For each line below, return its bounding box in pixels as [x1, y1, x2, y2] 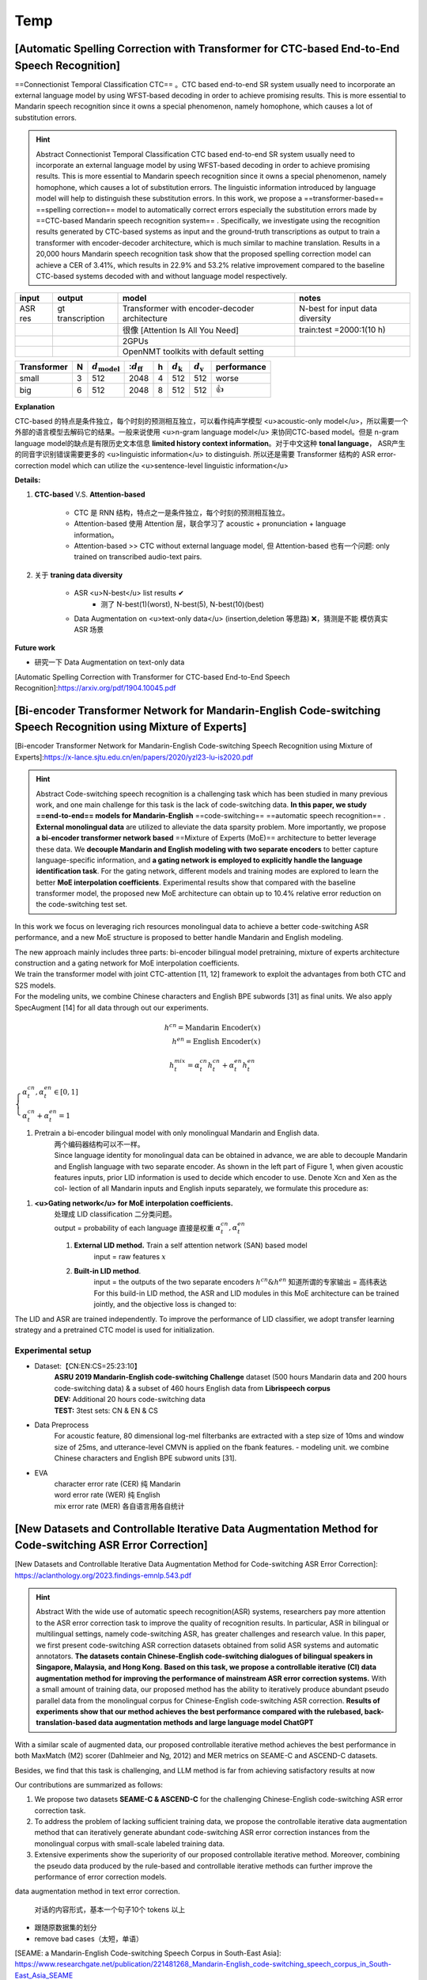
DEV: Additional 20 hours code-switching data [54, 1395, 206, 1404]
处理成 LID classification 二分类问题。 [54, 1209, 177, 1219]
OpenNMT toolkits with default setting [122, 346, 264, 357]
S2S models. [14, 980, 56, 990]
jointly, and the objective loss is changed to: [93, 1300, 237, 1309]
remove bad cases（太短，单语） [34, 1933, 144, 1944]
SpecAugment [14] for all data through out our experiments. [14, 1003, 209, 1012]
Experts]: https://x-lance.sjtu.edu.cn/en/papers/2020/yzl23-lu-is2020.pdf [14, 752, 254, 762]
